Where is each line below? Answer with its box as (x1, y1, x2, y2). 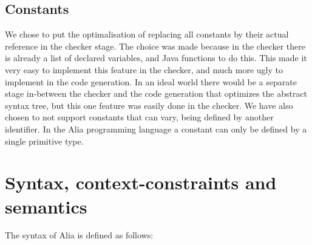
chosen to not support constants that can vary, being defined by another (5, 111, 274, 123)
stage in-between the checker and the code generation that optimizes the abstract (5, 87, 308, 100)
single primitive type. (5, 134, 84, 147)
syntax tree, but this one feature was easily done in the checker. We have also (5, 99, 293, 111)
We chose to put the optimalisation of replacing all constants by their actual (5, 28, 289, 41)
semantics (5, 194, 87, 218)
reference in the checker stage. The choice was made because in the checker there (5, 39, 305, 52)
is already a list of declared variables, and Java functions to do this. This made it (5, 51, 307, 64)
